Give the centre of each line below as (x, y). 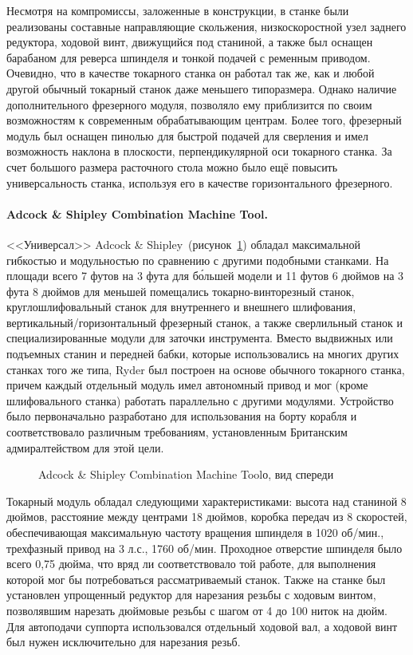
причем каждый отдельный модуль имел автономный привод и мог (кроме (187, 385)
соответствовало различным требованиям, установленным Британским (177, 432)
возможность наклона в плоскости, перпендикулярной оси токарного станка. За (199, 151)
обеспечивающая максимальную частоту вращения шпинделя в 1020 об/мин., (195, 533)
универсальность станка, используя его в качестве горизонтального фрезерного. (200, 182)
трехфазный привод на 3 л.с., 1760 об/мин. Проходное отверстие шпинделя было (205, 548)
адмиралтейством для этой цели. (85, 447)
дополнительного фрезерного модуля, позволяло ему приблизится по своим (189, 104)
